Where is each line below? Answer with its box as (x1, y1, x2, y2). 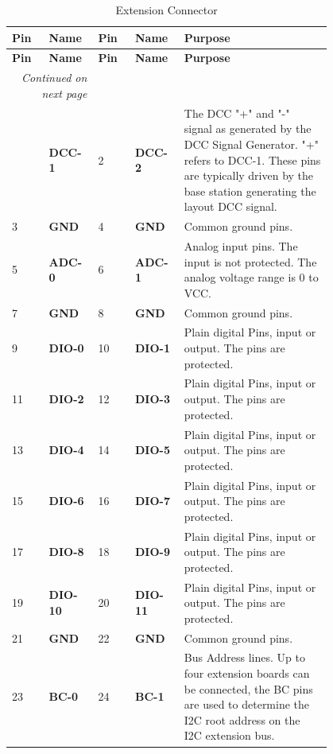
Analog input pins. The (184, 237, 298, 254)
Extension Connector (115, 2, 218, 17)
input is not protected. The (184, 253, 317, 270)
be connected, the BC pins (184, 680, 313, 697)
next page (41, 84, 87, 101)
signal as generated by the (184, 120, 312, 137)
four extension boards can (184, 665, 310, 682)
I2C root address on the (184, 711, 300, 728)
